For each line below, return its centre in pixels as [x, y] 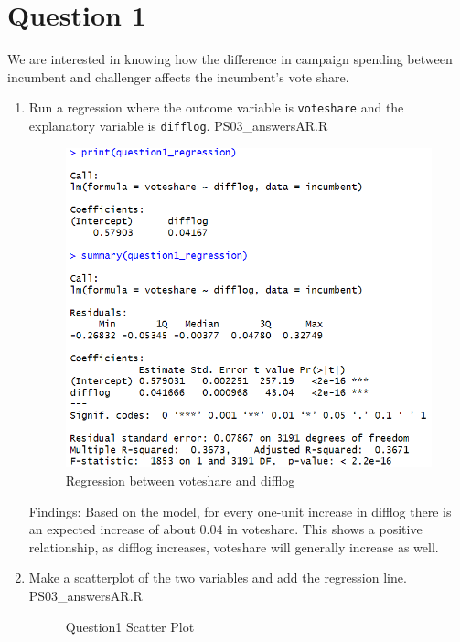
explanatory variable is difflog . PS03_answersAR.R [178, 125]
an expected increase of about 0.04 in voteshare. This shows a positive [225, 529]
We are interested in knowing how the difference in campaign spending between [230, 59]
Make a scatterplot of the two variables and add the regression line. [218, 578]
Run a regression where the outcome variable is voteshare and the [216, 107]
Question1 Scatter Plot [130, 626]
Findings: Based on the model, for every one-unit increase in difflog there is [240, 511]
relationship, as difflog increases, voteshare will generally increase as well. [234, 546]
